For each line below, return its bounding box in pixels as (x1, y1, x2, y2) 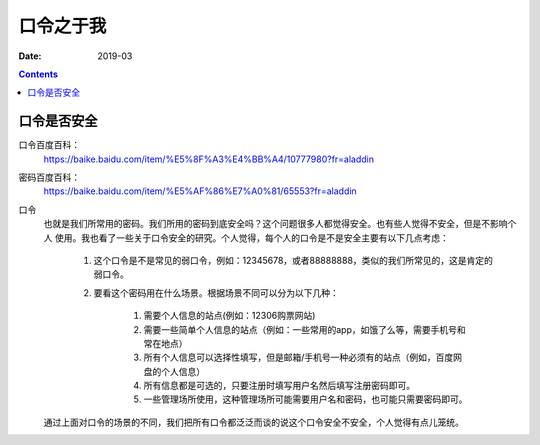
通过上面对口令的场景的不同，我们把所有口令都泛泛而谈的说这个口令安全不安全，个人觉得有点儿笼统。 (43, 416, 464, 428)
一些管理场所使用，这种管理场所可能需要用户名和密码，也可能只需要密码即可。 (143, 393, 468, 405)
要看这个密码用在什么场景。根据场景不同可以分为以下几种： (93, 286, 339, 299)
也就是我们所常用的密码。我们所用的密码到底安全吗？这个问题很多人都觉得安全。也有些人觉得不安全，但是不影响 (43, 218, 508, 230)
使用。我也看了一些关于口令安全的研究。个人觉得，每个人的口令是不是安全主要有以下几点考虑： (54, 231, 449, 244)
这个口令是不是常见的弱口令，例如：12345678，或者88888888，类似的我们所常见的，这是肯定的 (93, 254, 494, 266)
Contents (18, 68, 59, 80)
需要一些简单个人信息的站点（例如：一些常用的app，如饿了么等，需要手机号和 (143, 323, 467, 335)
